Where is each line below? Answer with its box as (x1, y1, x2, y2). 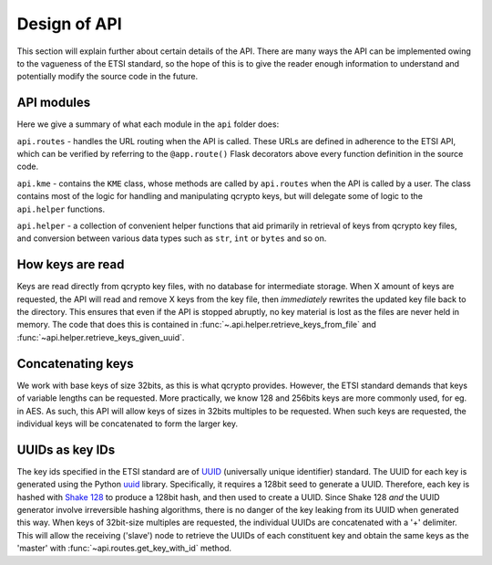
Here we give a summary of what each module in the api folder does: (16, 119, 280, 130)
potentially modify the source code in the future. (16, 71, 199, 82)
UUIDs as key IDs (16, 442, 116, 457)
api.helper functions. (16, 204, 106, 214)
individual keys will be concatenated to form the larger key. (16, 418, 239, 429)
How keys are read (16, 256, 125, 273)
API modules (16, 95, 91, 110)
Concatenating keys (16, 356, 134, 371)
